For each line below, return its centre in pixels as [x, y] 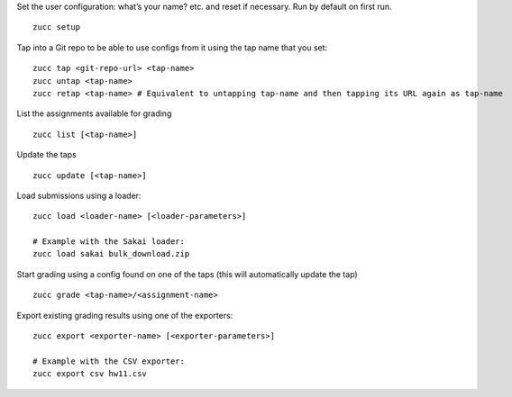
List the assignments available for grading [94, 113]
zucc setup [57, 27]
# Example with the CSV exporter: [109, 361]
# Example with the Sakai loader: [109, 242]
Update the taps [46, 155]
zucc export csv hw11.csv [90, 374]
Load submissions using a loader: [79, 195]
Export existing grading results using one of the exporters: [125, 315]
